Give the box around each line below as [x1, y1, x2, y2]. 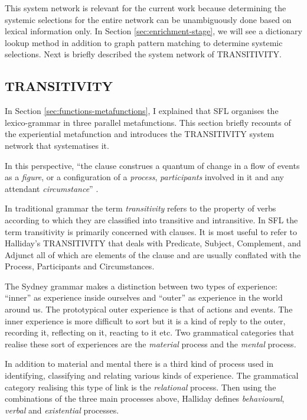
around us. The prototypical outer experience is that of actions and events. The [5, 303, 293, 315]
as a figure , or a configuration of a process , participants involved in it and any [5, 171, 284, 183]
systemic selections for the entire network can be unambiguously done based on [5, 13, 292, 25]
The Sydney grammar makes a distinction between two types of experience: [5, 279, 277, 292]
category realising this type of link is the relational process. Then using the [5, 380, 276, 393]
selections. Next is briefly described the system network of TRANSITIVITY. [5, 48, 282, 60]
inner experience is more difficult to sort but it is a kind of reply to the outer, [5, 314, 286, 327]
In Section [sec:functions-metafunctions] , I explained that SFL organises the [5, 105, 279, 117]
